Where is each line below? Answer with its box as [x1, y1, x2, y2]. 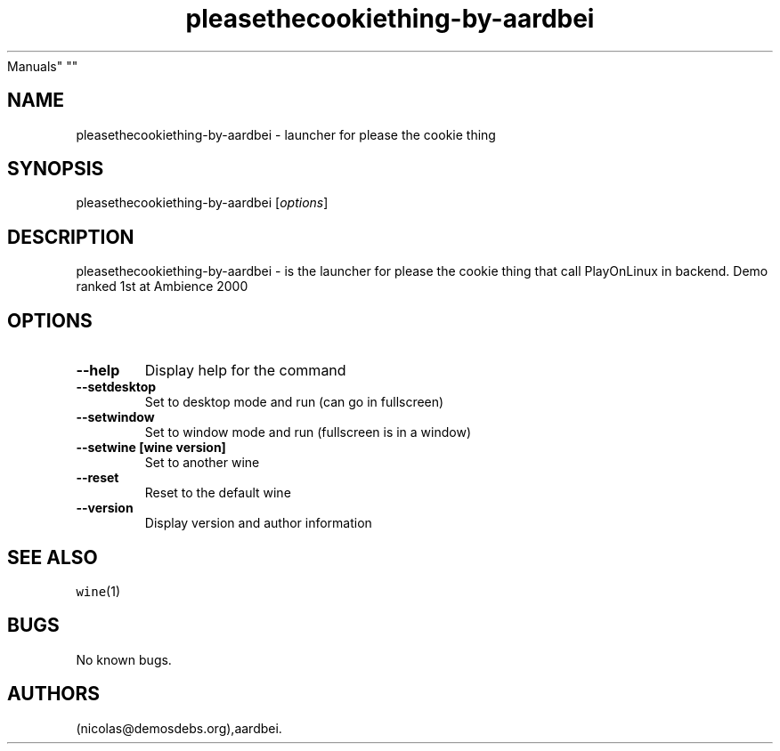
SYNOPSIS [7, 157, 104, 181]
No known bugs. [76, 651, 172, 667]
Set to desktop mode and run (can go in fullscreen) [144, 394, 444, 410]
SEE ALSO [7, 545, 98, 569]
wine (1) [76, 583, 121, 599]
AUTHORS [7, 682, 101, 706]
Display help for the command [144, 361, 346, 380]
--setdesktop [76, 379, 157, 395]
